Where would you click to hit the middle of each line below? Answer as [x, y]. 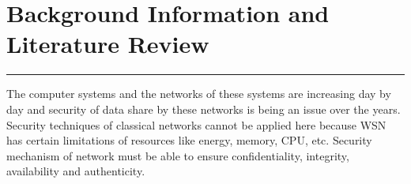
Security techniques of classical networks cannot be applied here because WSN [196, 124]
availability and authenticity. [76, 171]
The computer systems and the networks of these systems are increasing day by [199, 94]
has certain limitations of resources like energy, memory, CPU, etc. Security [189, 140]
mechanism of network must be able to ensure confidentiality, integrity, [178, 155]
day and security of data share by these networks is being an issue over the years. [204, 109]
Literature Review [108, 44]
